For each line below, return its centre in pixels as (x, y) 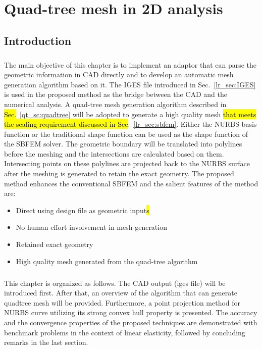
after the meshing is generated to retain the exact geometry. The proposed (119, 173)
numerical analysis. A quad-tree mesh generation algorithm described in (115, 104)
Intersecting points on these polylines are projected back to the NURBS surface (127, 163)
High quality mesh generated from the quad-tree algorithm (107, 261)
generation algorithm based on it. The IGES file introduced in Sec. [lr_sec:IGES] (130, 84)
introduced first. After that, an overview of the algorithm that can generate (121, 293)
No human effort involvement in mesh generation (91, 227)
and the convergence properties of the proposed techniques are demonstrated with (131, 322)
